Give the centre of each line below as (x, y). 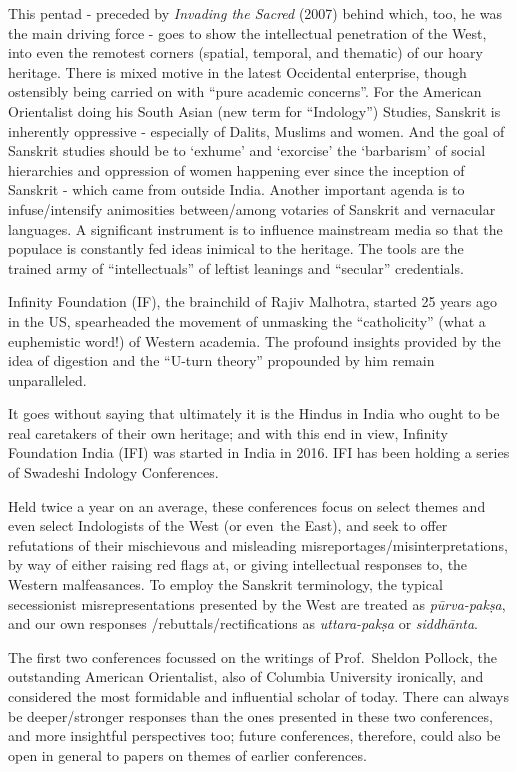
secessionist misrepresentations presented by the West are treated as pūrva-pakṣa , (257, 603)
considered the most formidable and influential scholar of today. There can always (258, 696)
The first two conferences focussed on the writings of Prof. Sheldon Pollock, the (252, 656)
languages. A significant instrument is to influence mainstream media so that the (255, 228)
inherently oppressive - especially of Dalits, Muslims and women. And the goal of (256, 130)
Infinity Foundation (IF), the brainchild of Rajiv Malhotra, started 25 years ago (253, 301)
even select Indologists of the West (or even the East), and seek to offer (228, 525)
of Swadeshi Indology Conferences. (113, 472)
